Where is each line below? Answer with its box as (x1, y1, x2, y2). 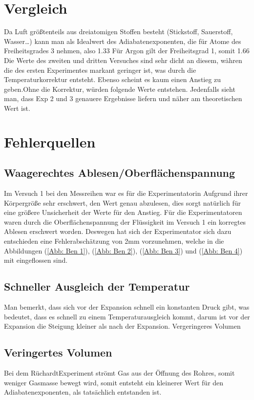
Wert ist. (4, 103, 30, 113)
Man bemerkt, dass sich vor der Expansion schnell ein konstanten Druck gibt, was (4, 302, 250, 312)
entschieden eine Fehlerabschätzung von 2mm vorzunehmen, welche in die (4, 236, 224, 246)
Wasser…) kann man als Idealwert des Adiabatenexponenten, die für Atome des (4, 36, 241, 46)
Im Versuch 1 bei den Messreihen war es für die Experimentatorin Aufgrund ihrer (4, 188, 248, 198)
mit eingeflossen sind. (4, 255, 68, 265)
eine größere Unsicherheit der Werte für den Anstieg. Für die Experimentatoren (4, 207, 242, 217)
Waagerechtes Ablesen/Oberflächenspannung (4, 165, 235, 180)
